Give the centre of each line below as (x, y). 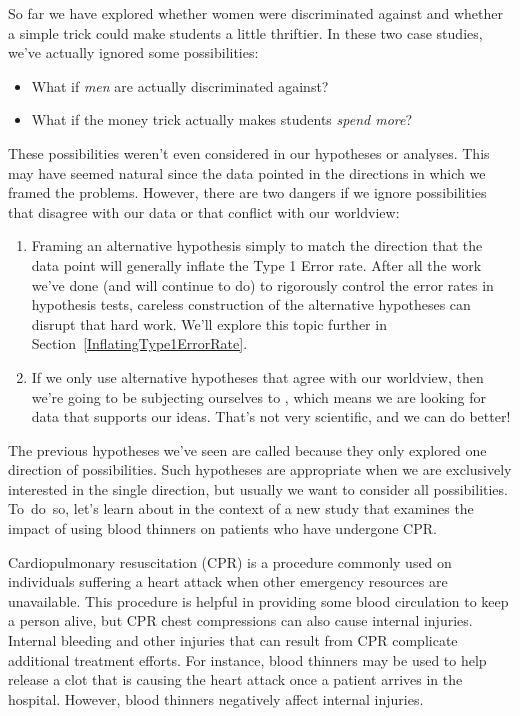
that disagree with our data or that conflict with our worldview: (204, 211)
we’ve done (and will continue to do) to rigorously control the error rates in (262, 284)
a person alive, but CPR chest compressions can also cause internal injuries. (240, 620)
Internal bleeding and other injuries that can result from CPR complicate (233, 640)
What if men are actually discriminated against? (180, 85)
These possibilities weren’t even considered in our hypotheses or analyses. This (249, 152)
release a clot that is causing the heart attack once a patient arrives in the (235, 679)
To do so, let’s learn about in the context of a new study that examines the (241, 508)
